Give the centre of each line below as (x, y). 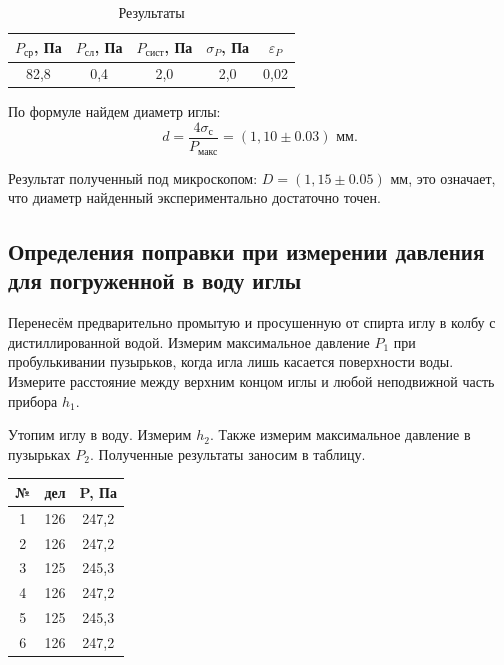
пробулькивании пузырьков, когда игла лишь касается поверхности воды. (231, 361)
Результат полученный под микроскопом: (133, 177)
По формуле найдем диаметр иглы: (114, 111)
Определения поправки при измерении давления (246, 251)
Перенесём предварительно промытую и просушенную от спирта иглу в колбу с (252, 322)
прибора (33, 400)
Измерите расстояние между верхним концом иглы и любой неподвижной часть (251, 381)
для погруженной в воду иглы (155, 280)
